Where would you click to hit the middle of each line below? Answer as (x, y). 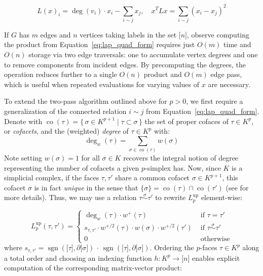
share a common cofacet (153, 178)
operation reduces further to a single (61, 74)
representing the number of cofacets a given (72, 167)
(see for (237, 187)
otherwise (215, 239)
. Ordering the (172, 247)
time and (237, 44)
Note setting (23, 158)
